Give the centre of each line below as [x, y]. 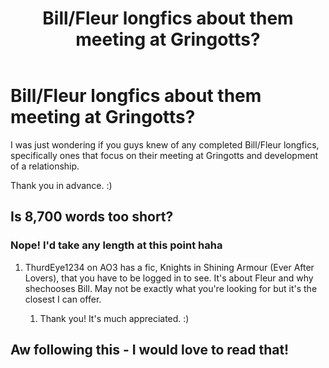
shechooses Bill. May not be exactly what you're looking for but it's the [171, 288]
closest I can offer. [63, 299]
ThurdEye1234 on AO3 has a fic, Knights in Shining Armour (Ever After [169, 267]
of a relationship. [45, 166]
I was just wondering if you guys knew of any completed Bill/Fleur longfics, [165, 144]
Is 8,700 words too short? [92, 217]
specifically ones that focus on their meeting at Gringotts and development [164, 155]
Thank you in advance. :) [61, 185]
